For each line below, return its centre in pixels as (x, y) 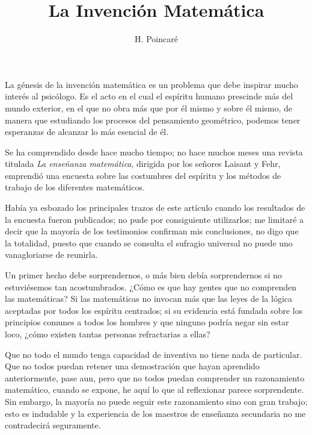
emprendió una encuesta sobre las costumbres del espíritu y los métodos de (143, 175)
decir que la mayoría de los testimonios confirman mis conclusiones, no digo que (152, 231)
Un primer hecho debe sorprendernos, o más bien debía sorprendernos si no (143, 275)
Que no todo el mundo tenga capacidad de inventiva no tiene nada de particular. (154, 354)
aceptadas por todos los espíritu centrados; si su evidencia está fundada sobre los (154, 310)
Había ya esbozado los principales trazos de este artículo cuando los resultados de (155, 208)
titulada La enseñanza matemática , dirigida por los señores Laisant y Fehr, (143, 164)
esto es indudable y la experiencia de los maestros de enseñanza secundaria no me (155, 413)
